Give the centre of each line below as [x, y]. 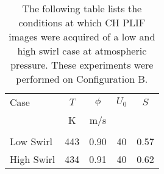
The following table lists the [82, 8]
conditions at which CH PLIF [82, 22]
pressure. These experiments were [82, 65]
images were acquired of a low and [82, 36]
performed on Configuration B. [82, 79]
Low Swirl [31, 141]
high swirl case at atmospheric [82, 51]
